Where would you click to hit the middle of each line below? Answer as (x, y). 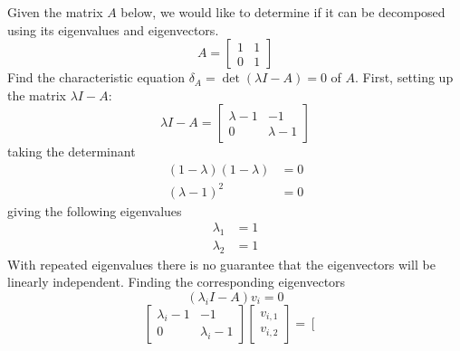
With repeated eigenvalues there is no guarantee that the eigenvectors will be (221, 264)
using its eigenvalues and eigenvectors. (113, 29)
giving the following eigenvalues (95, 210)
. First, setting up (404, 77)
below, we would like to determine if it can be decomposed (283, 12)
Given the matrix (55, 12)
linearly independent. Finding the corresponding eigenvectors (177, 282)
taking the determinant (72, 152)
